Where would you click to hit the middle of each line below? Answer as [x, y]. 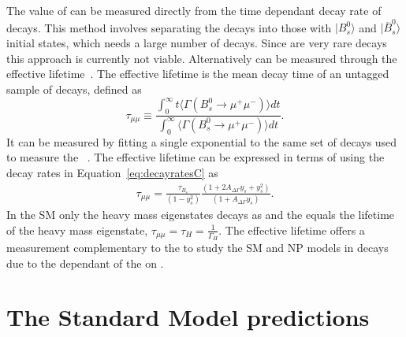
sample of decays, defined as [74, 89]
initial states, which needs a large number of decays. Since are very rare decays [197, 42]
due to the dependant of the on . [85, 263]
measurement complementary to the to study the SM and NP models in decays [197, 248]
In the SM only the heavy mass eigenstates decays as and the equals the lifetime [201, 215]
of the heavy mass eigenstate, [77, 230]
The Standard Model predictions [188, 317]
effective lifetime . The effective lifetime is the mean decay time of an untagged [198, 74]
